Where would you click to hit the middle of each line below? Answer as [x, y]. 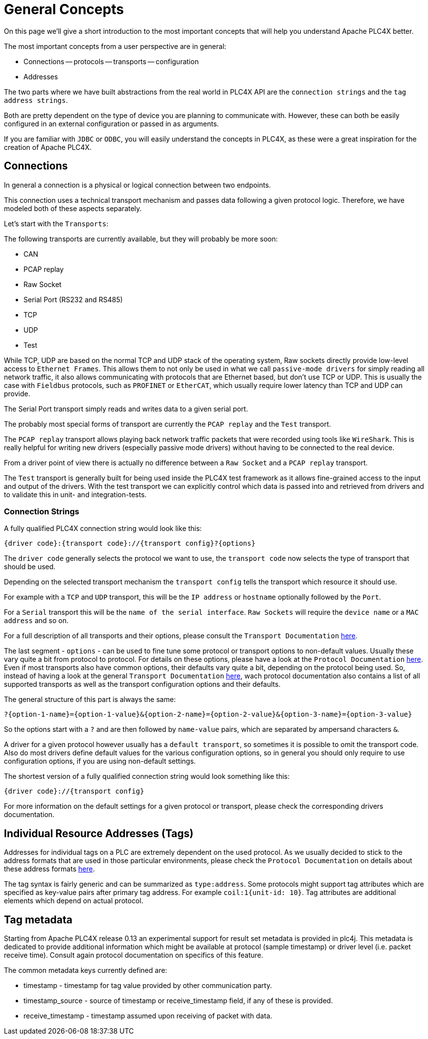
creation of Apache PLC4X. [48, 147]
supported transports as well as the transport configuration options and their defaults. [142, 684]
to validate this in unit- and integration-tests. [75, 494]
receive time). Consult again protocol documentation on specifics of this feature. [134, 955]
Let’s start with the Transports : [56, 223]
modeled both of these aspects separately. [73, 208]
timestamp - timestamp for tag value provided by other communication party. [148, 986]
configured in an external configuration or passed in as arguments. [112, 123]
